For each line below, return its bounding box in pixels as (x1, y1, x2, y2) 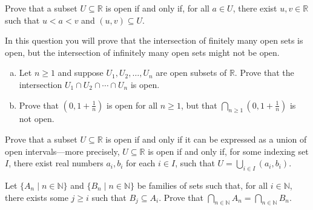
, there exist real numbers (8, 157, 104, 169)
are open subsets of (156, 66, 227, 79)
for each (126, 157, 156, 169)
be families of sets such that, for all (137, 178, 268, 191)
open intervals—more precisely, (5, 144, 120, 157)
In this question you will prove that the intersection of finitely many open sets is (5, 34, 303, 47)
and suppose (58, 66, 104, 79)
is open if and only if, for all (105, 2, 209, 14)
